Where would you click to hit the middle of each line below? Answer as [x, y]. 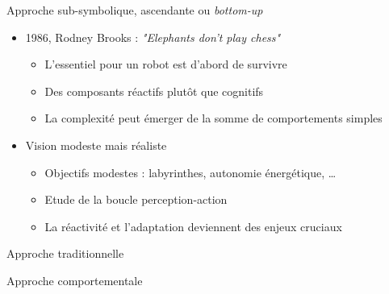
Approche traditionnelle [65, 253]
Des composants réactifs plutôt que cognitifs [154, 91]
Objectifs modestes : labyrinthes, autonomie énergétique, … [190, 172]
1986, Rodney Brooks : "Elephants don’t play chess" [153, 37]
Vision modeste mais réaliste [96, 145]
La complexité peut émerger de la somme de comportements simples [213, 118]
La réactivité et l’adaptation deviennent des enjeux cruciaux [193, 226]
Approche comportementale [75, 280]
